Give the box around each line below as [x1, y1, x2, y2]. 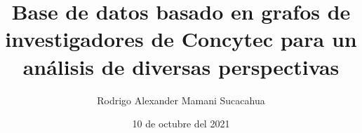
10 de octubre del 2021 [132, 116, 230, 131]
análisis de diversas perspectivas [22, 52, 340, 80]
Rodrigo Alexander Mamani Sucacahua [97, 92, 265, 107]
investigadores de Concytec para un [5, 24, 357, 53]
